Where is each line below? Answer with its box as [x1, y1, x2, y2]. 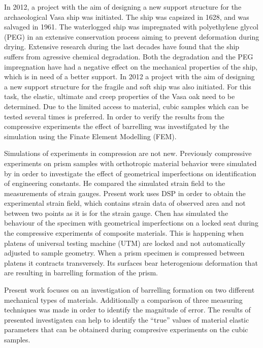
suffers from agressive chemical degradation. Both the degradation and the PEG [4, 51, 253, 61]
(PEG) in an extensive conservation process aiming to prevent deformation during [4, 31, 259, 42]
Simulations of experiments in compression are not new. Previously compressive [4, 148, 252, 159]
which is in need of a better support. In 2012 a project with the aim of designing [4, 71, 255, 82]
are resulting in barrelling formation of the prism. [4, 267, 158, 278]
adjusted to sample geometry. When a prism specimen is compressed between [4, 247, 245, 258]
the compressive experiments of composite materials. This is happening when [4, 228, 244, 238]
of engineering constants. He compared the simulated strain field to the [4, 178, 225, 188]
